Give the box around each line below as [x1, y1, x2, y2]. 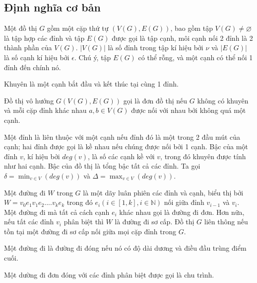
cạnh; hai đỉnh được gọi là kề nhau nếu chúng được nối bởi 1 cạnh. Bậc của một [4, 141, 248, 152]
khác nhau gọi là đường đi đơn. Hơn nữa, [119, 206, 245, 217]
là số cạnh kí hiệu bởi [4, 52, 69, 62]
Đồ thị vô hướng [4, 95, 54, 105]
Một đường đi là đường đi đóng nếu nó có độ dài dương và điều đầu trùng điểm [4, 243, 247, 253]
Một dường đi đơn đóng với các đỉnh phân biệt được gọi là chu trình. [4, 269, 214, 280]
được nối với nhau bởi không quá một [131, 105, 246, 115]
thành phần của [4, 42, 52, 53]
